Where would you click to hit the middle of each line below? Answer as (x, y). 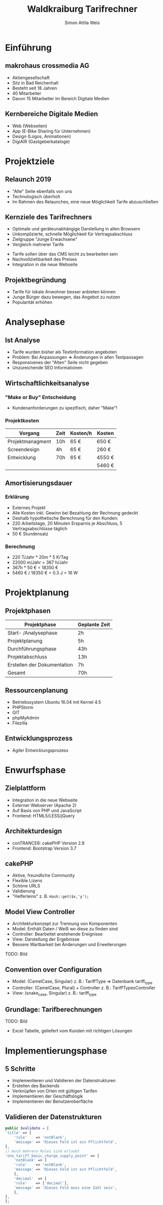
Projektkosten (22, 420)
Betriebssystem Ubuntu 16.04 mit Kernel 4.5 (57, 702)
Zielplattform (25, 788)
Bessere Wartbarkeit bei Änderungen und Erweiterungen (69, 945)
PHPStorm (23, 707)
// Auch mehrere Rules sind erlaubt (42, 1151)
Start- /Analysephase (33, 633)
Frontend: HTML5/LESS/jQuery (43, 816)
